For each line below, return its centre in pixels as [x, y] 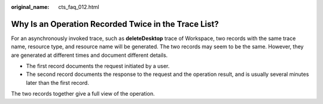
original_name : [30, 7]
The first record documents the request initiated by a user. [98, 66]
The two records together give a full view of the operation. [83, 94]
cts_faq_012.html [79, 7]
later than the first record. [57, 82]
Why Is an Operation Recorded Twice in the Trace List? [115, 24]
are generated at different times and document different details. [89, 55]
